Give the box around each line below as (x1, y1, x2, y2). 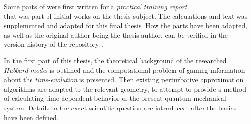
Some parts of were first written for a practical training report (4, 1, 187, 11)
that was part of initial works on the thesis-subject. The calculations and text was (4, 11, 248, 21)
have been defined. (4, 112, 59, 122)
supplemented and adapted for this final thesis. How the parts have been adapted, (4, 20, 248, 30)
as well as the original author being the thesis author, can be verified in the (4, 29, 228, 40)
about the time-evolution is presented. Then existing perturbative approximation (4, 74, 244, 84)
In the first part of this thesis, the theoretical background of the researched (4, 55, 227, 65)
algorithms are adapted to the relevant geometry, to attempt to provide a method (4, 83, 246, 94)
